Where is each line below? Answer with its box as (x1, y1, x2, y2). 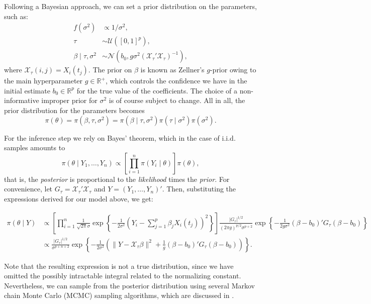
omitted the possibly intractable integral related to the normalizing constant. (4, 270, 241, 281)
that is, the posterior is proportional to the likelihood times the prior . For (4, 173, 230, 184)
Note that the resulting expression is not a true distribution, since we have (4, 260, 234, 271)
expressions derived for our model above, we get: (4, 193, 153, 204)
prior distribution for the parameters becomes (4, 105, 145, 116)
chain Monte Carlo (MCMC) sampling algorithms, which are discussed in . (4, 290, 234, 300)
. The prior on (88, 64, 132, 75)
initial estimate (4, 85, 50, 95)
